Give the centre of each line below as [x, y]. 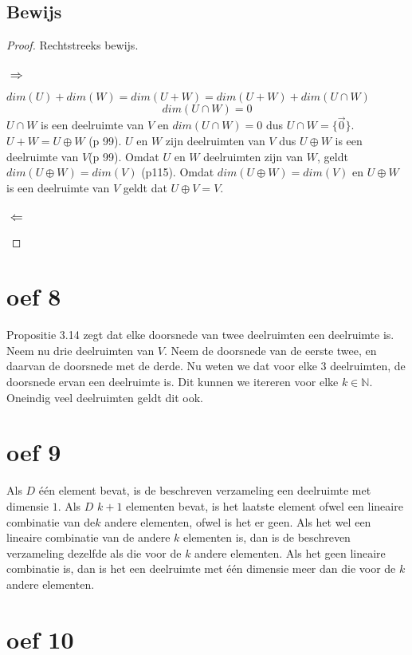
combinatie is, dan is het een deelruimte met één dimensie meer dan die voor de [201, 568]
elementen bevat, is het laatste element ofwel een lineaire [265, 505]
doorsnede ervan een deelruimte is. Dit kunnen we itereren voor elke [173, 382]
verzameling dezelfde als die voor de [94, 552]
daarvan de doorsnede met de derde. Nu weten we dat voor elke [162, 366]
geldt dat [145, 187]
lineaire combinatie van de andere [88, 537]
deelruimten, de [368, 366]
